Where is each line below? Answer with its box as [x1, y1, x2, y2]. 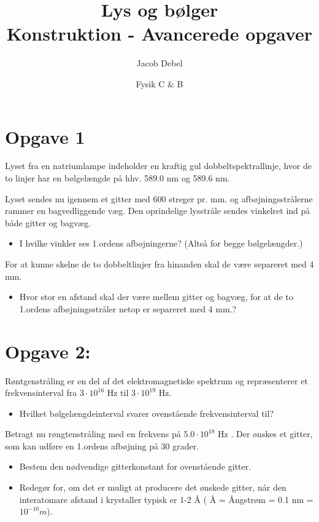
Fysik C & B [136, 77, 183, 90]
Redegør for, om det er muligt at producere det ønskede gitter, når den [19, 481, 286, 494]
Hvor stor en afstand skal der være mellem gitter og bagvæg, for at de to [19, 290, 293, 303]
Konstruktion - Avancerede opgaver [6, 21, 313, 46]
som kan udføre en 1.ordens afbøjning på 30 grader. [5, 439, 199, 452]
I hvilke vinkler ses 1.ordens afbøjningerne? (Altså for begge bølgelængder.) [19, 237, 303, 250]
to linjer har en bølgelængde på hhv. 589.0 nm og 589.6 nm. [5, 172, 230, 184]
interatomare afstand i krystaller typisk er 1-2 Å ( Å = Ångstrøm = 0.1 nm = [19, 492, 313, 505]
